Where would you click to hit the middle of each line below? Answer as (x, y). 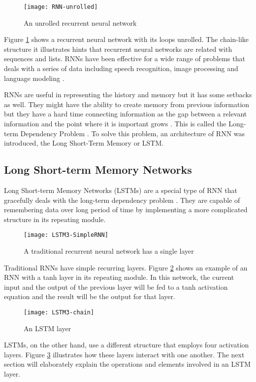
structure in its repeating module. (55, 219)
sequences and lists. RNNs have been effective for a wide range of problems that (125, 58)
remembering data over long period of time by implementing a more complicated (126, 210)
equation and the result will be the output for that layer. (90, 296)
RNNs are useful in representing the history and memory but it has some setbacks (128, 95)
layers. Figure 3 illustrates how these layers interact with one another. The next (124, 354)
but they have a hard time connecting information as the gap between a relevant (126, 114)
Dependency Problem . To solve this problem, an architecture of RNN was (133, 133)
